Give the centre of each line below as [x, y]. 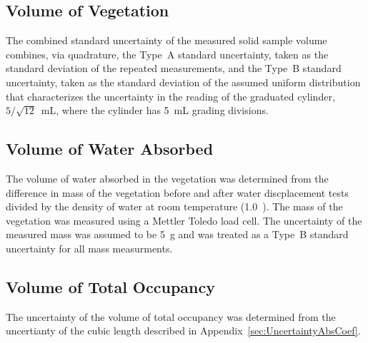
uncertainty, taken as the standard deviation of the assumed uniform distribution [183, 82]
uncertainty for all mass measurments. [89, 248]
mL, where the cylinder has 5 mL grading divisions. [155, 110]
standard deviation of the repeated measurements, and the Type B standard [174, 68]
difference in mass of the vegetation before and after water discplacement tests [177, 192]
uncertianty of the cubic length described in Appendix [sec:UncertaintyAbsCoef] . [183, 331]
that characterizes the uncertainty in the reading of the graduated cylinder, [170, 96]
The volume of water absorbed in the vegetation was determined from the [167, 178]
